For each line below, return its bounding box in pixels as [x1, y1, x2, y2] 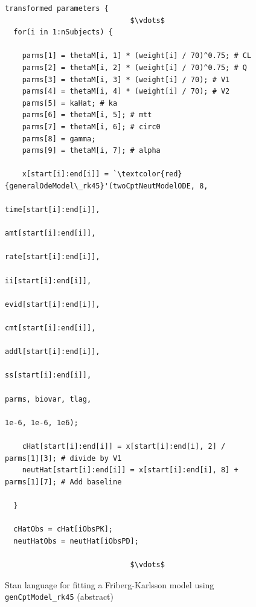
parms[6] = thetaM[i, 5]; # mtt [22, 111, 152, 120]
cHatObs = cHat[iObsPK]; [13, 525, 113, 534]
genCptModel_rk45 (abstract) [5, 590, 114, 603]
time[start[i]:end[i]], [5, 205, 100, 214]
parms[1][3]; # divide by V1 [5, 454, 122, 463]
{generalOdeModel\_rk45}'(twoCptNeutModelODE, [5, 181, 195, 190]
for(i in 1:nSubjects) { [13, 28, 113, 37]
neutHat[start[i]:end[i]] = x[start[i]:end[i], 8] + [22, 466, 238, 475]
